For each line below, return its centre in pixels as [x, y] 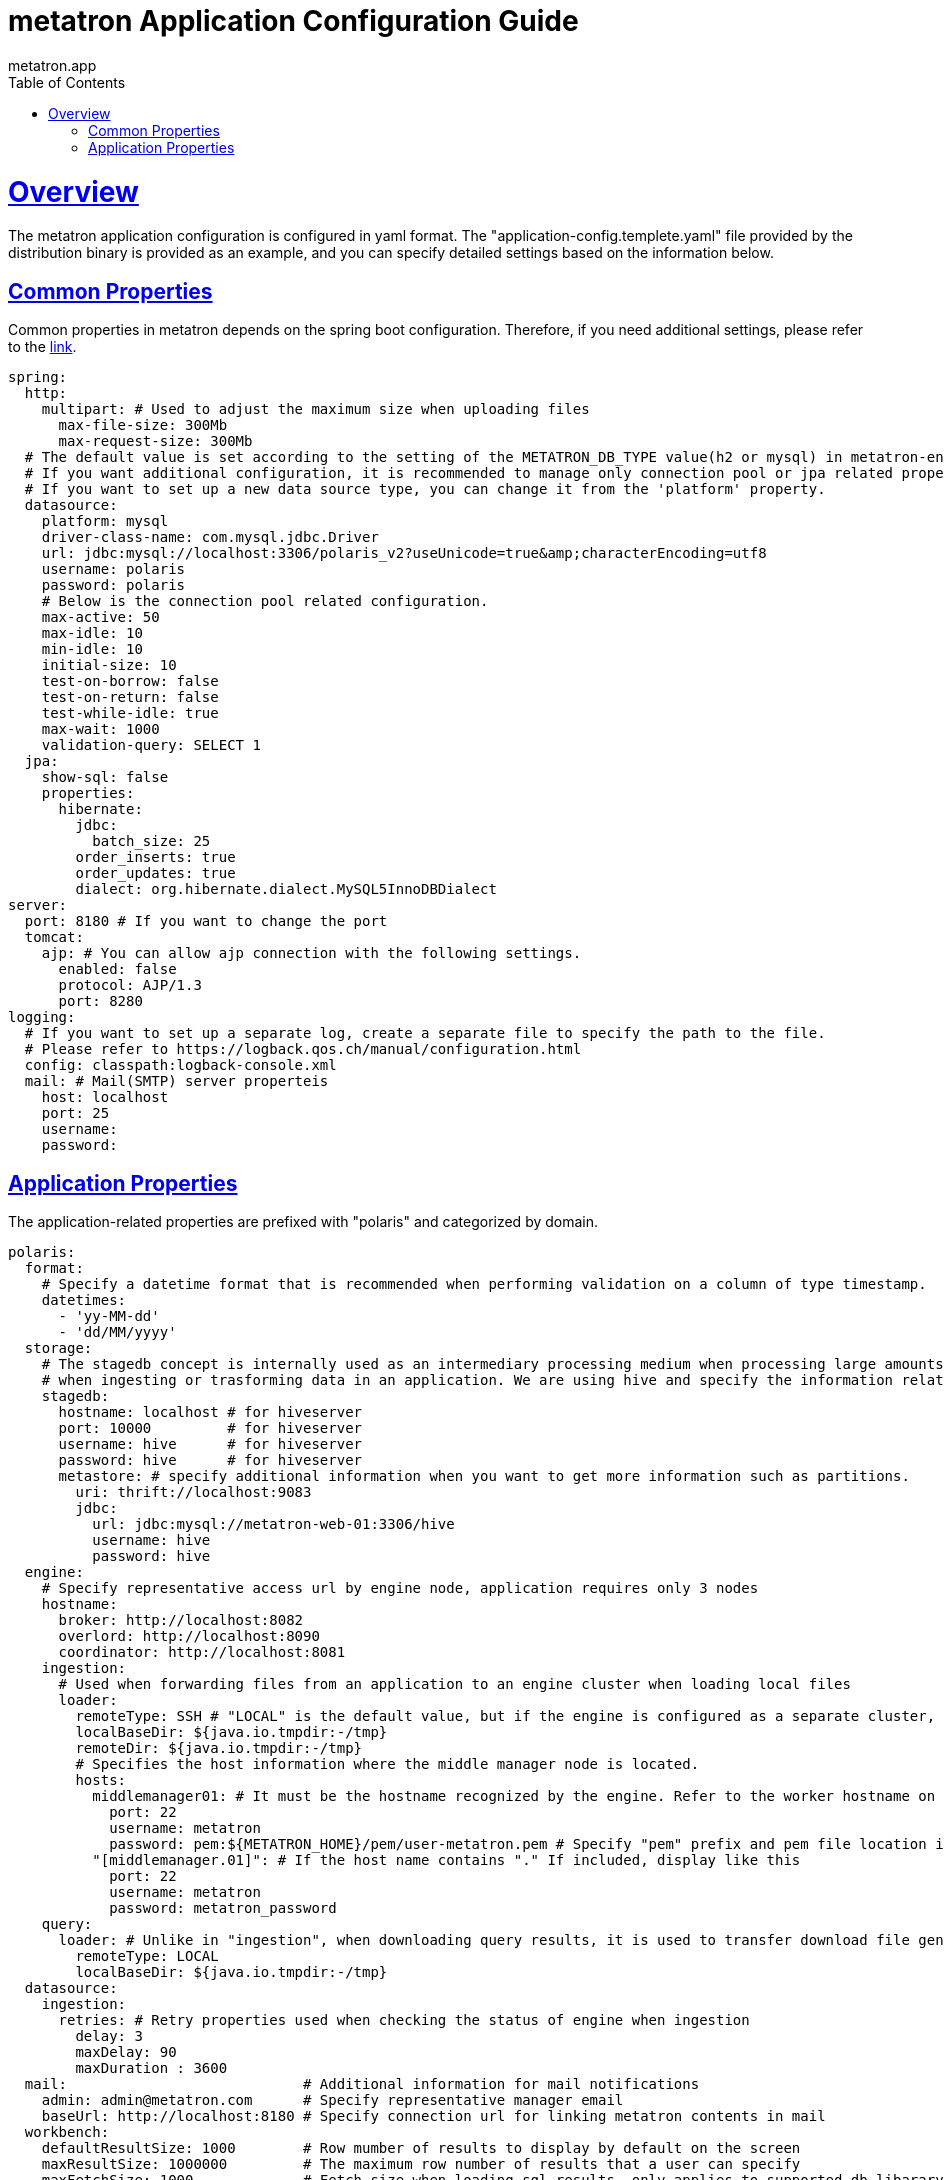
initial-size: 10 [109, 665]
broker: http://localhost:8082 [181, 1619]
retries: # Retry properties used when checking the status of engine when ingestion [404, 2019]
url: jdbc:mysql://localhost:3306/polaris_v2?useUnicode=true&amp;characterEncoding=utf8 [404, 553]
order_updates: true [155, 873]
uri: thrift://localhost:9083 [193, 1491]
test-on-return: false [130, 697]
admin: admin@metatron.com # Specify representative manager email [332, 2099]
